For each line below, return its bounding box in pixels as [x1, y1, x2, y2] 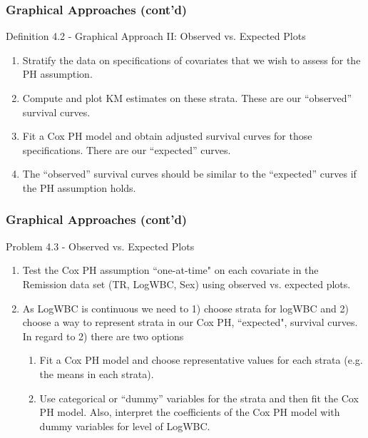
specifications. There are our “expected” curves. [22, 142, 231, 157]
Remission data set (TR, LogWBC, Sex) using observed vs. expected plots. [22, 276, 351, 291]
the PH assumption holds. [22, 180, 136, 195]
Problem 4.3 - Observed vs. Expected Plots [6, 238, 195, 253]
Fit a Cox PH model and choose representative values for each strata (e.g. [39, 352, 363, 367]
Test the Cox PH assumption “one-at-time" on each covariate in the [22, 263, 319, 277]
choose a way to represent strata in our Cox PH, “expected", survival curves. [22, 315, 358, 330]
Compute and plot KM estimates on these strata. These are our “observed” [22, 91, 352, 105]
